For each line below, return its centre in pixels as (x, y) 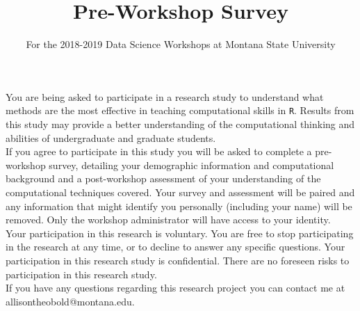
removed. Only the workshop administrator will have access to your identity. (168, 220)
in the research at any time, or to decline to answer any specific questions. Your (175, 247)
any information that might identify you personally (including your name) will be (179, 206)
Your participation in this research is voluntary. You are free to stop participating (180, 233)
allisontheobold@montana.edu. (70, 301)
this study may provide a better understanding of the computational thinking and (180, 123)
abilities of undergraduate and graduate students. (111, 137)
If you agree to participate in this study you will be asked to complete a (159, 151)
